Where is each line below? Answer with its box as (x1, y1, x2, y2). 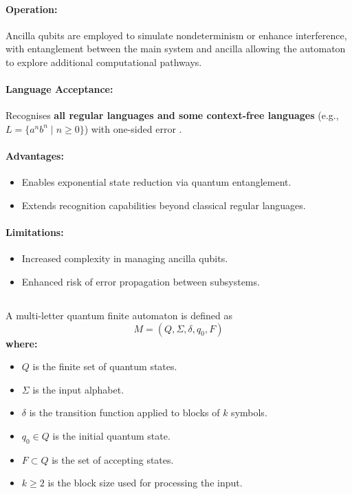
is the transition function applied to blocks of (29, 405, 220, 420)
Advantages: (5, 149, 64, 163)
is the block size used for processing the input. (47, 475, 243, 490)
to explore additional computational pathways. (5, 54, 202, 69)
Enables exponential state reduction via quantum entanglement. (21, 175, 291, 189)
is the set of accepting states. (52, 452, 174, 466)
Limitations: (5, 225, 64, 239)
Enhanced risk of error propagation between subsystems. (21, 274, 260, 288)
